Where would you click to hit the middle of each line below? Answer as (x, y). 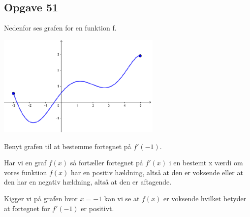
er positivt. (97, 208)
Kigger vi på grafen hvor (41, 199)
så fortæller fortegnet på (107, 163)
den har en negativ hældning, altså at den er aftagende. (88, 182)
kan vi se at (122, 199)
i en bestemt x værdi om (206, 163)
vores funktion (26, 172)
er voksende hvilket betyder (205, 199)
